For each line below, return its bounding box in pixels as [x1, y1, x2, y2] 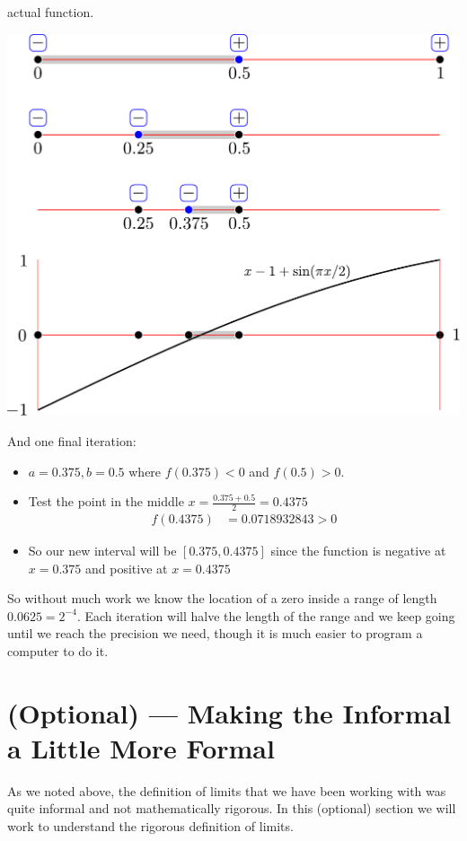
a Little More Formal [7, 729, 275, 766]
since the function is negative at [270, 540, 446, 559]
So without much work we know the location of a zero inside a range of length [7, 589, 437, 608]
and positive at [85, 558, 168, 577]
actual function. [7, 3, 94, 21]
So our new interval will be [28, 540, 177, 559]
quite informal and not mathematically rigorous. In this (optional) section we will [7, 799, 456, 818]
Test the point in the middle [28, 492, 184, 511]
